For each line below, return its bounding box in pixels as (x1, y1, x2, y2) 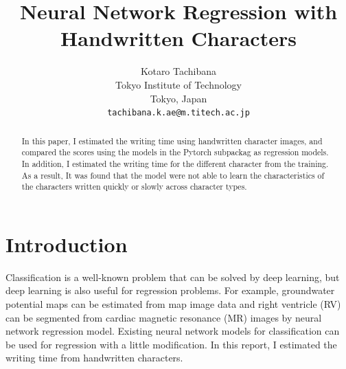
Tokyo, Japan (150, 91, 207, 105)
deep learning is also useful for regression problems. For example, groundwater (5, 283, 335, 298)
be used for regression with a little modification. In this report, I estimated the (5, 337, 337, 351)
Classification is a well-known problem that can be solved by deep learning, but (5, 269, 340, 284)
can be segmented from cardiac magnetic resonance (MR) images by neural (5, 310, 322, 324)
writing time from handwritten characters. (5, 350, 183, 365)
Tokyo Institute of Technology (115, 77, 242, 91)
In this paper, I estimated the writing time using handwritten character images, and (21, 135, 323, 146)
